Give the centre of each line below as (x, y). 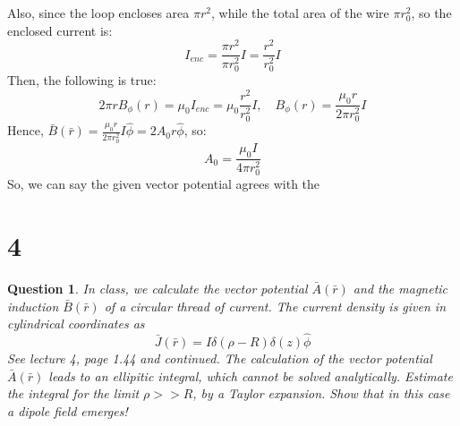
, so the (431, 13)
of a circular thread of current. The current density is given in (275, 306)
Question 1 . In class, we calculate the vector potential (158, 288)
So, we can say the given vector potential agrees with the (164, 184)
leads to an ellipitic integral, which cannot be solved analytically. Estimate (251, 375)
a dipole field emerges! (68, 410)
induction (33, 306)
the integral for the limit (73, 393)
